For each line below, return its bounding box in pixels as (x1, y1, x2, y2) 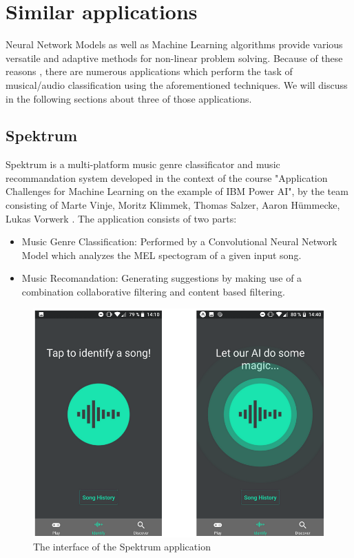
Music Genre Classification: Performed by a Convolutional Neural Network (21, 234, 337, 249)
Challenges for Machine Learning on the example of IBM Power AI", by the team (6, 184, 348, 198)
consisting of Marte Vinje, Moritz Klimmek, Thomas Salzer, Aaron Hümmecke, (6, 198, 340, 212)
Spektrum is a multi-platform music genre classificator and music (6, 157, 280, 172)
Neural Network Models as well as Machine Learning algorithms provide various (6, 37, 343, 52)
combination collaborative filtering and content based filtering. (21, 285, 285, 299)
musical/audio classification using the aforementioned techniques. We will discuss (6, 77, 348, 92)
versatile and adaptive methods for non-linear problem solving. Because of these (6, 50, 343, 65)
